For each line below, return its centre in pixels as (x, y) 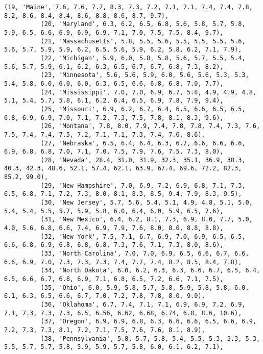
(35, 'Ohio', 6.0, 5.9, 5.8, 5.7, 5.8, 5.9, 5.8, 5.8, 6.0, (145, 287)
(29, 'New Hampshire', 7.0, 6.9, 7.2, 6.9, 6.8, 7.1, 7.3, (143, 185)
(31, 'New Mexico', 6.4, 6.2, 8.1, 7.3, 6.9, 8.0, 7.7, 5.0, (147, 220)
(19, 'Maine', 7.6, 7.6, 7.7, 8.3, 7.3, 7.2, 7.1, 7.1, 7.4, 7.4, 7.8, (128, 7)
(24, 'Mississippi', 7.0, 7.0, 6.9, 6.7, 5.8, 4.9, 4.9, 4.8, (148, 92)
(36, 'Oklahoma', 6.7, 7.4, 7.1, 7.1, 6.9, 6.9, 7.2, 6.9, (143, 304)
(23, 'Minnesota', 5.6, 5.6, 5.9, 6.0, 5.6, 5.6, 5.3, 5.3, (145, 75)
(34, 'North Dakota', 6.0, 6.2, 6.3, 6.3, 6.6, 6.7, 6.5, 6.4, (150, 271)
